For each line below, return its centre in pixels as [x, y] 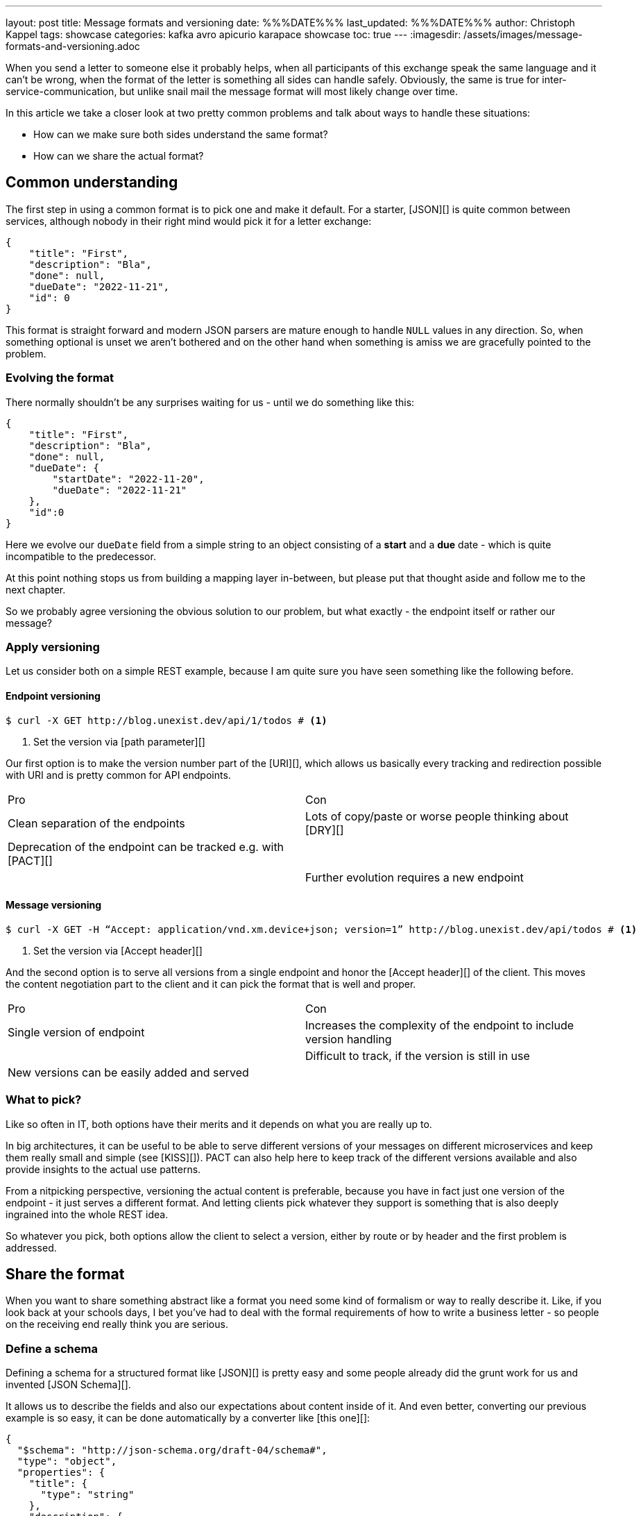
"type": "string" [87, 1495]
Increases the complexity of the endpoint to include [440, 1025]
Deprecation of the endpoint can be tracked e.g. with [146, 847]
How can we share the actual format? [119, 156]
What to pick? [44, 1100]
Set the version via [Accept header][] [118, 950]
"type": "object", [67, 1462]
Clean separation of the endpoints [96, 823]
